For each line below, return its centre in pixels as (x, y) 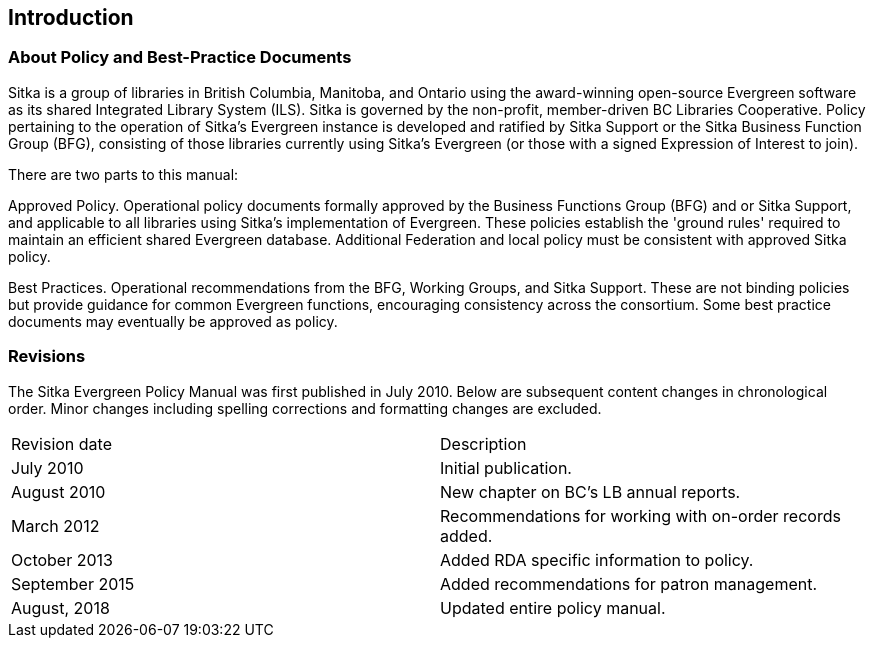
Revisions (47, 356)
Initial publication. (506, 467)
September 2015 (73, 583)
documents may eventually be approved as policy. (173, 321)
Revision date (61, 443)
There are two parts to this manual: (123, 174)
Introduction (71, 17)
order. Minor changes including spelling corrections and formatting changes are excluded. (305, 408)
